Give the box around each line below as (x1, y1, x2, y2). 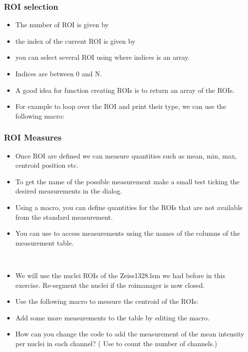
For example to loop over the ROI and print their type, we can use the (15, 101, 226, 111)
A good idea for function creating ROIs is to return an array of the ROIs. (15, 85, 235, 95)
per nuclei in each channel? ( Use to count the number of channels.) (15, 338, 217, 348)
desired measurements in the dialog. (15, 186, 123, 196)
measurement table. (15, 237, 74, 247)
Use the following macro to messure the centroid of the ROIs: (15, 296, 198, 306)
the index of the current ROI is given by (15, 35, 136, 46)
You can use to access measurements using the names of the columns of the (15, 228, 240, 238)
